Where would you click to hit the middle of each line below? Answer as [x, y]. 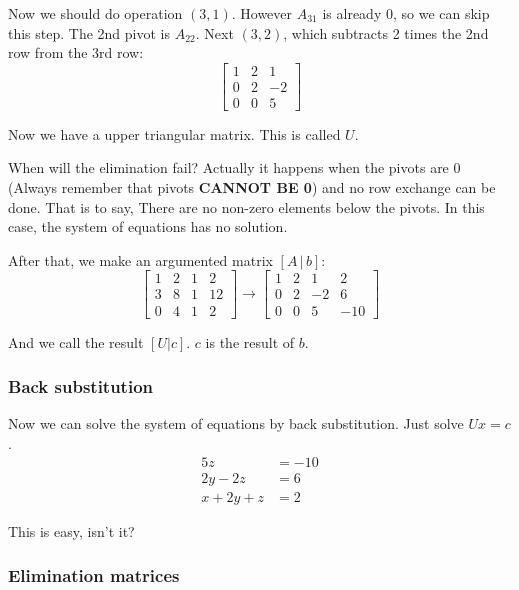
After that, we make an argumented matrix [140, 259]
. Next [214, 32]
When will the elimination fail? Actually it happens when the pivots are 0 [234, 167]
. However [262, 13]
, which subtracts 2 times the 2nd [386, 32]
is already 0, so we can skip [406, 13]
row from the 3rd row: [76, 52]
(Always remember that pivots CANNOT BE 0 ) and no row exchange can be [252, 187]
